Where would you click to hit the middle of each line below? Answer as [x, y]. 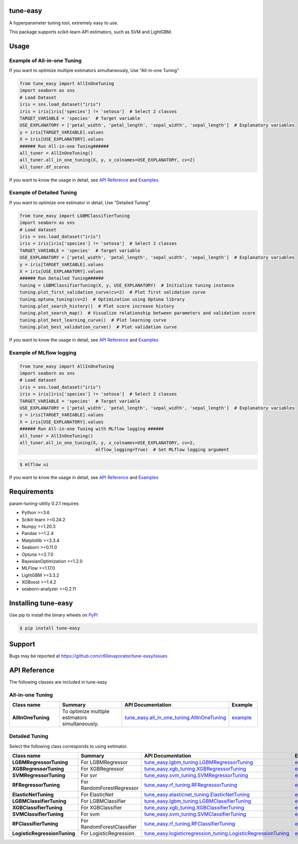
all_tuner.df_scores [44, 167]
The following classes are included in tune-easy [58, 682]
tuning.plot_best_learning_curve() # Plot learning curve [93, 320]
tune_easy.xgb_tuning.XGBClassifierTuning [194, 808]
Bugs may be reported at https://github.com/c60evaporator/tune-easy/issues [88, 656]
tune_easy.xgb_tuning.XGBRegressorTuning [195, 769]
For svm [90, 814]
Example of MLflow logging [43, 353]
